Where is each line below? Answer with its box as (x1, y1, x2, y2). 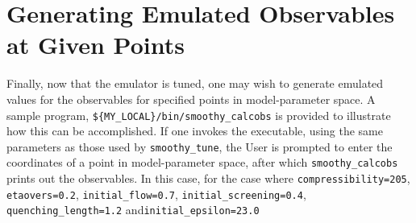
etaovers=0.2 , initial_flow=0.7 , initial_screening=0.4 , (6, 185, 306, 202)
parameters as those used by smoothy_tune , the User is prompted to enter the (6, 138, 393, 155)
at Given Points (6, 28, 185, 61)
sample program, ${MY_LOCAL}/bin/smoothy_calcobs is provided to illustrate (6, 106, 391, 123)
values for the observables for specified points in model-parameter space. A (6, 90, 376, 107)
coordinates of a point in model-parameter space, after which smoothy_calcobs (6, 154, 398, 171)
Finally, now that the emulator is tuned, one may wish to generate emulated (6, 75, 384, 92)
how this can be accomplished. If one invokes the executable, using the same (6, 122, 383, 139)
